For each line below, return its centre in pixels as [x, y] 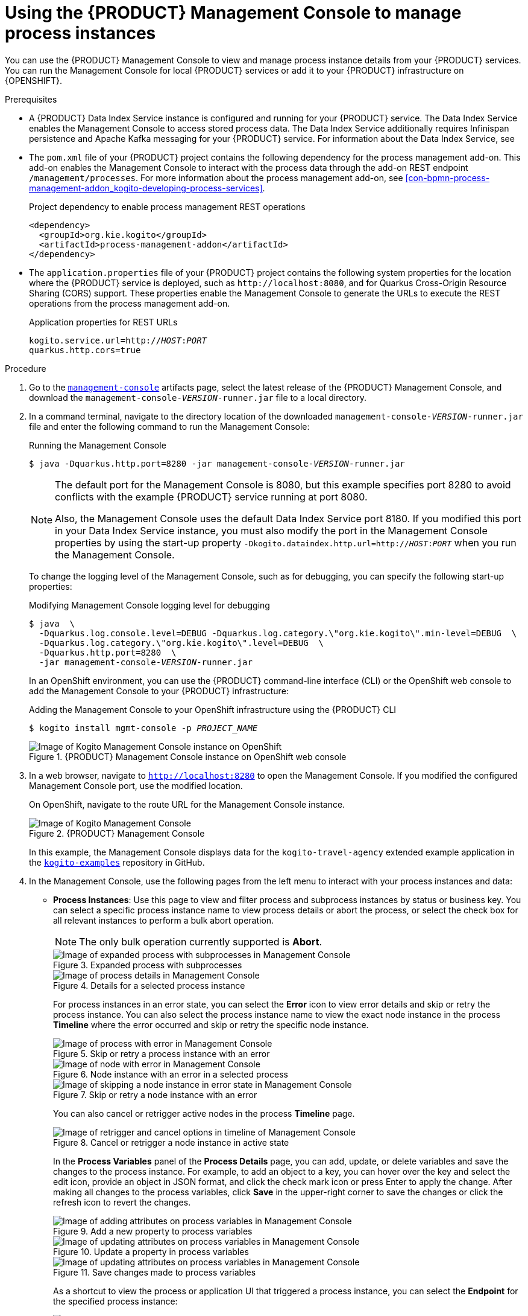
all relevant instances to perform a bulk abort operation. [164, 920]
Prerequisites [31, 99]
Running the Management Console [98, 445]
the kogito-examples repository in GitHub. [117, 862]
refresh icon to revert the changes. [122, 1202]
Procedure [26, 368]
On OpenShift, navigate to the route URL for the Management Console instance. [187, 804]
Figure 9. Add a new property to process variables [153, 1231]
